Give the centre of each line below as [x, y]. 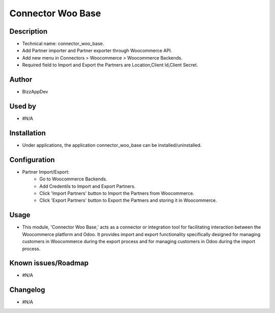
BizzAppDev [35, 92]
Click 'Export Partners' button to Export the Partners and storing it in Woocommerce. [128, 200]
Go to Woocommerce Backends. [73, 179]
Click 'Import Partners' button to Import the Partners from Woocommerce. [117, 193]
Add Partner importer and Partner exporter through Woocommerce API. [97, 50]
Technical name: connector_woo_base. [63, 44]
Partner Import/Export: [46, 172]
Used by [23, 106]
